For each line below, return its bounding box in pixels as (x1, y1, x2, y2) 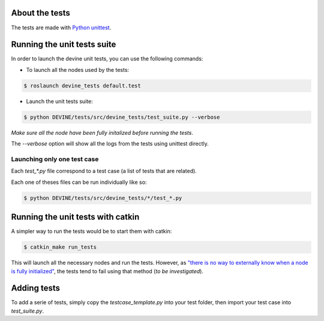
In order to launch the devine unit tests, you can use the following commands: (11, 55, 203, 62)
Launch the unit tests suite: (26, 98, 93, 105)
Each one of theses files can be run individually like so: (11, 178, 147, 186)
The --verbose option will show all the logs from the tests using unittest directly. (11, 140, 209, 147)
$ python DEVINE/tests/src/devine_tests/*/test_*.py (23, 195, 182, 201)
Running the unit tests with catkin (11, 212, 140, 222)
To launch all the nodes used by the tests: (26, 66, 129, 73)
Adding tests (11, 283, 60, 293)
